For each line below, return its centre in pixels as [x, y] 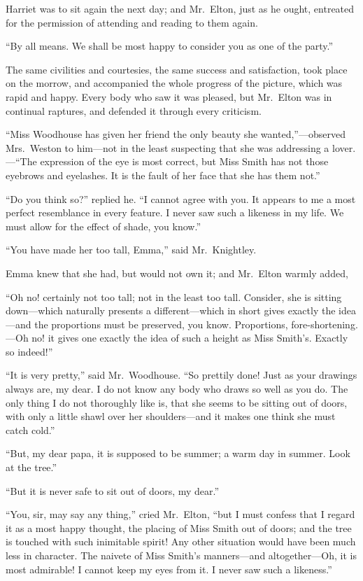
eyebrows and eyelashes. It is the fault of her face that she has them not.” [163, 175]
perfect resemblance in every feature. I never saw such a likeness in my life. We [175, 212]
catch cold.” [30, 429]
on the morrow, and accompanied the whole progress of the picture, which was [174, 83]
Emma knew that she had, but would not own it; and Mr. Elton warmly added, [177, 273]
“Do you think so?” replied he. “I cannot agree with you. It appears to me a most [181, 198]
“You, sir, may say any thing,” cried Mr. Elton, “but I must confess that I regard [180, 514]
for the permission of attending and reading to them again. [132, 22]
